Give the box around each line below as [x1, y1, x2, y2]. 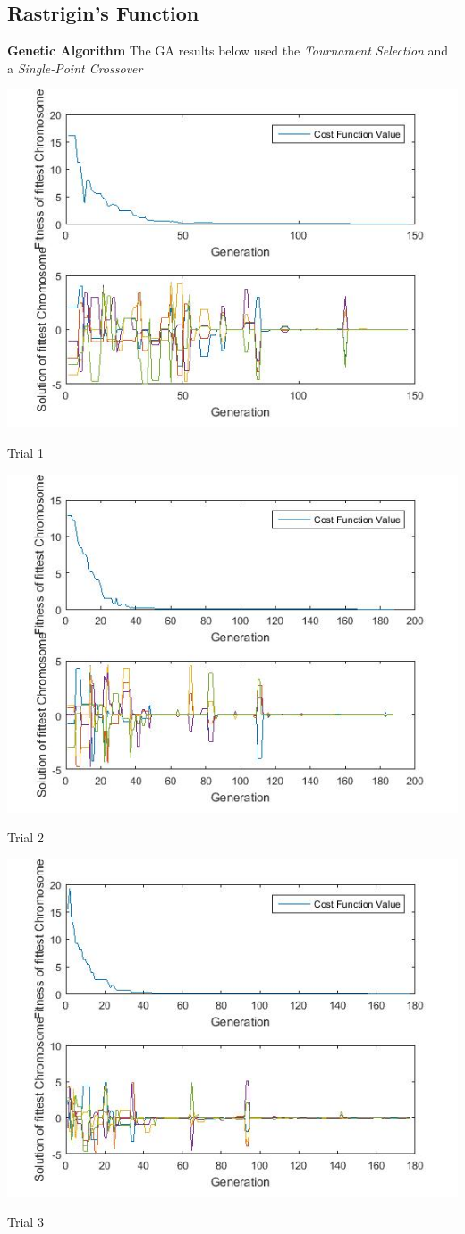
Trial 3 [7, 1213, 44, 1231]
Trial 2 [7, 828, 44, 847]
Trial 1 [7, 443, 44, 461]
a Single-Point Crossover [7, 58, 143, 77]
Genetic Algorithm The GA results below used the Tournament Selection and [7, 41, 449, 60]
